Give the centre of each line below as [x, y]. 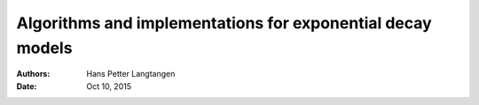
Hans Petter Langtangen [131, 74]
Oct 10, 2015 [109, 86]
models [44, 48]
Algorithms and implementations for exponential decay [224, 23]
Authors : [33, 74]
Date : [27, 86]
